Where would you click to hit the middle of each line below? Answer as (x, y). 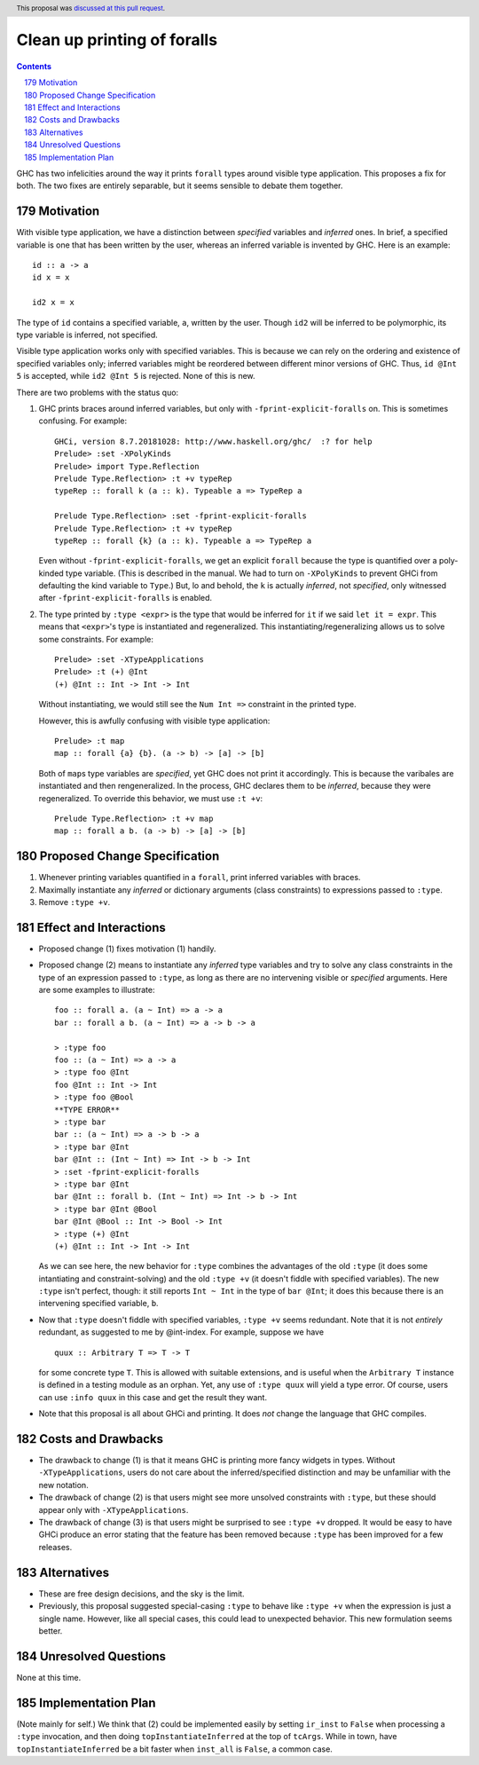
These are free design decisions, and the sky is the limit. (141, 1594)
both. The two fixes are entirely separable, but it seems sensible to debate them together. (180, 185)
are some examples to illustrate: (97, 990)
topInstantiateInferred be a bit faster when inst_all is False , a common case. (174, 1749)
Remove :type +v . (75, 902)
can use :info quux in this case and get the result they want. (153, 1397)
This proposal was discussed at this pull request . (91, 8)
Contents (34, 66)
